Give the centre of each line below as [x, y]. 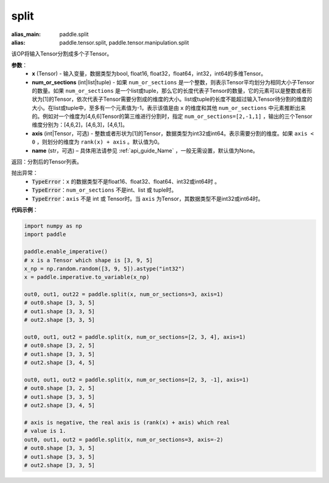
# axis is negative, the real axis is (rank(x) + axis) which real [127, 422]
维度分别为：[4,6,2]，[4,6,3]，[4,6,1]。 [80, 125]
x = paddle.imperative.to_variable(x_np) [87, 277]
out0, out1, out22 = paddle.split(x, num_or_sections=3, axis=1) [124, 294]
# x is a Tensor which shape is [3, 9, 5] [88, 260]
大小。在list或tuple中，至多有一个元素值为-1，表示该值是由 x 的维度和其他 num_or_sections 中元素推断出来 [169, 107]
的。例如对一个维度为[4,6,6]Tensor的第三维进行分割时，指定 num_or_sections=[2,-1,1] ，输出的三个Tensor [172, 117]
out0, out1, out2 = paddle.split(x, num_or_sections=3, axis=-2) [124, 439]
